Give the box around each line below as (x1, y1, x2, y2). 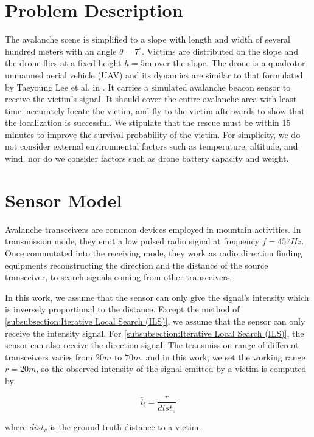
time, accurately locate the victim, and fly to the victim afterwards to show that (5, 104, 305, 117)
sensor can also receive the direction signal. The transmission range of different (5, 339, 299, 351)
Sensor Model (5, 187, 122, 212)
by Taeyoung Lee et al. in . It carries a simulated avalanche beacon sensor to (5, 80, 291, 93)
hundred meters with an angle (5, 44, 117, 57)
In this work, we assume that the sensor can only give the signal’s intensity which (5, 291, 309, 303)
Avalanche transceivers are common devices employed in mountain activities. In (5, 222, 301, 235)
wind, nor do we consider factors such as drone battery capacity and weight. (5, 152, 289, 165)
